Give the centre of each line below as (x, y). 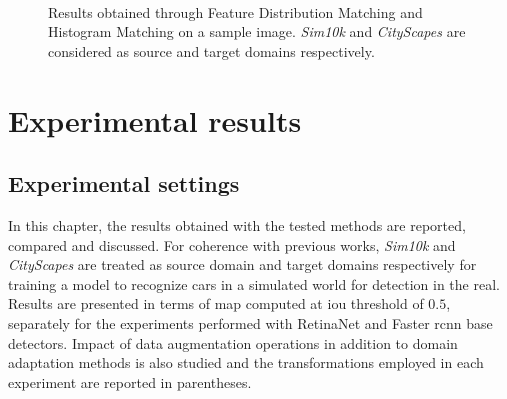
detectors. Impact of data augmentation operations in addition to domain (233, 342)
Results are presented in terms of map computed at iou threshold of (216, 303)
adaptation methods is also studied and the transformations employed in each (246, 362)
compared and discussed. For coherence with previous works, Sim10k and (232, 244)
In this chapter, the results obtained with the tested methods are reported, (237, 224)
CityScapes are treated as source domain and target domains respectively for (242, 264)
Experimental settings (124, 183)
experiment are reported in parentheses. (130, 381)
